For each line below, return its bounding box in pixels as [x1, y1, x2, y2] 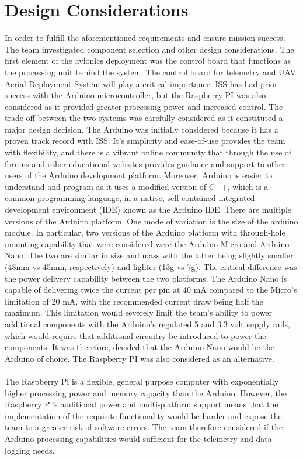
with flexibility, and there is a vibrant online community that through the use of [5, 146, 292, 158]
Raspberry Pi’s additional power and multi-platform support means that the [5, 398, 278, 410]
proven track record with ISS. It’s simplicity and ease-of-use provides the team [5, 134, 285, 147]
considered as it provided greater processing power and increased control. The [5, 100, 283, 112]
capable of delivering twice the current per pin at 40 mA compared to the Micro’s [5, 283, 297, 296]
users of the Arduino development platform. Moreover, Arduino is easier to [5, 169, 273, 181]
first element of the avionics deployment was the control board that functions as [5, 54, 291, 67]
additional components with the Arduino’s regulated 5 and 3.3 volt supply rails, [5, 317, 290, 330]
